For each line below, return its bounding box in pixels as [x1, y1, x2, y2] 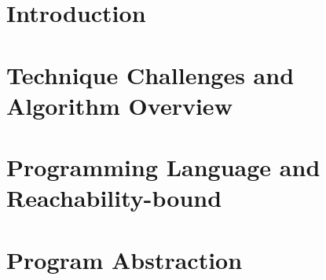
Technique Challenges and [6, 58, 295, 90]
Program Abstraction [6, 243, 243, 275]
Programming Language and [6, 151, 321, 183]
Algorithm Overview [6, 89, 233, 121]
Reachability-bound [6, 182, 222, 214]
